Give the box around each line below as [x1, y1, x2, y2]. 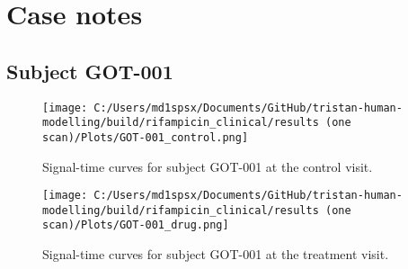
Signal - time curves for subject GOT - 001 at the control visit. [42, 157, 373, 175]
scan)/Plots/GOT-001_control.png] [42, 130, 249, 144]
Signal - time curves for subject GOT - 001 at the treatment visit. [42, 245, 389, 264]
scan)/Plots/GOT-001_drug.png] [42, 219, 229, 232]
